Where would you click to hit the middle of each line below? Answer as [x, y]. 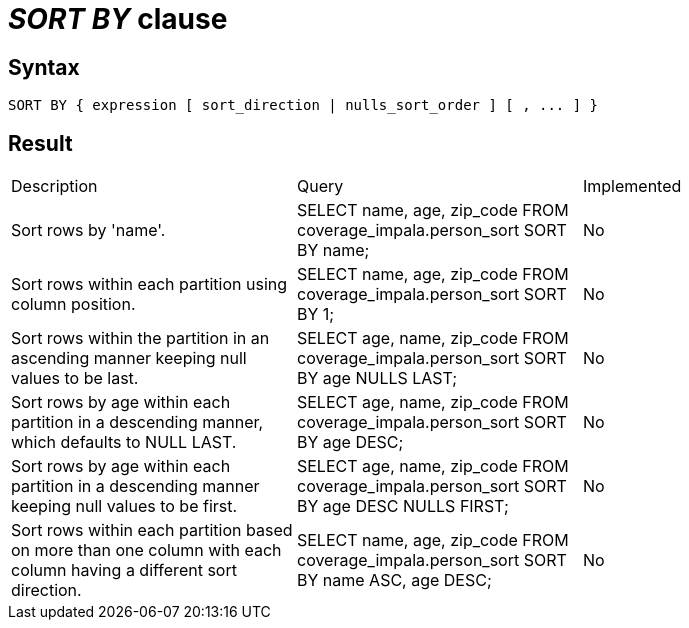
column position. [73, 304]
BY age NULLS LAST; [377, 378]
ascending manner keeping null [129, 358]
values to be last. [75, 378]
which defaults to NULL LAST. [124, 442]
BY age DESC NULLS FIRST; [402, 506]
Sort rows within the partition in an [140, 338]
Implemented [632, 186]
